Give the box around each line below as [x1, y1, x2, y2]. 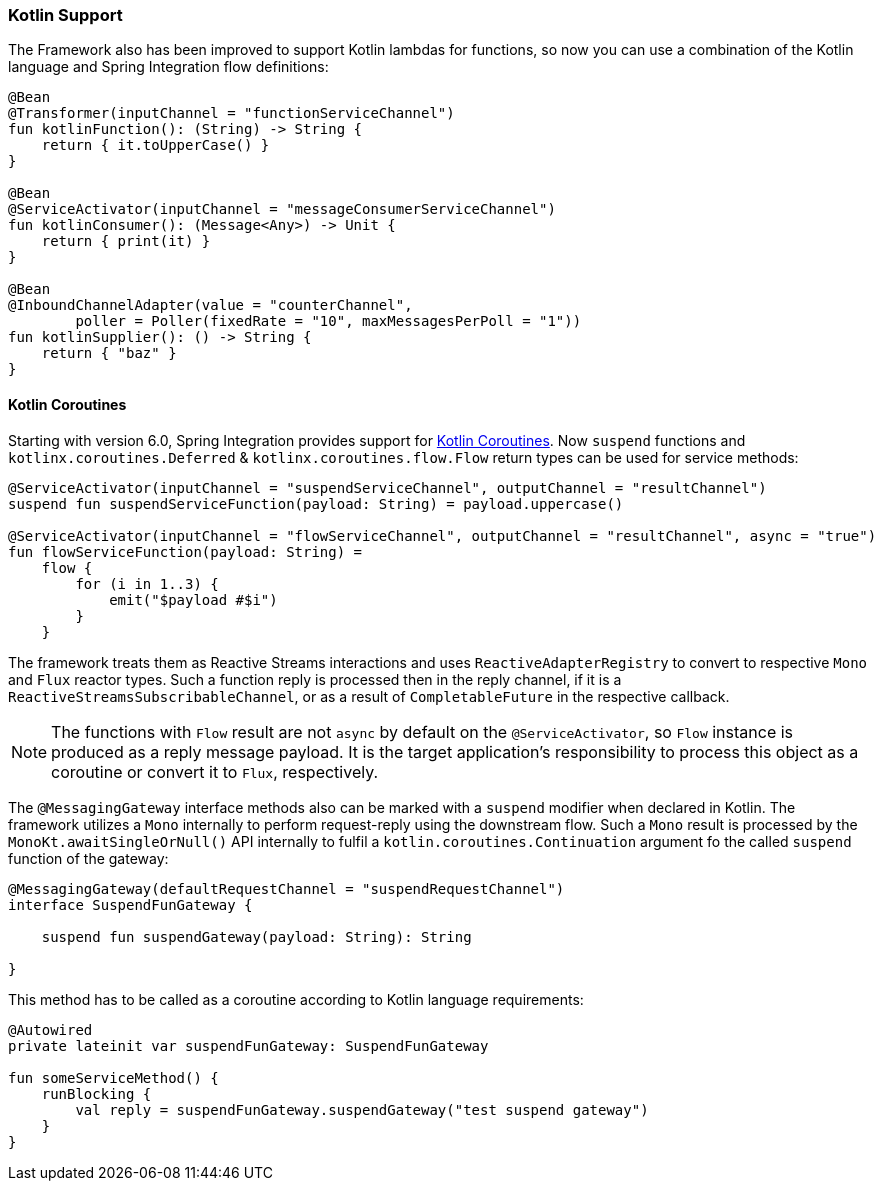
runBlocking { [41, 1085, 152, 1102]
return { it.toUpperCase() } [41, 137, 270, 154]
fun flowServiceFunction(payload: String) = [8, 543, 363, 560]
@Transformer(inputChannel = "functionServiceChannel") [8, 105, 455, 122]
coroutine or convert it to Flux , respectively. [51, 761, 379, 782]
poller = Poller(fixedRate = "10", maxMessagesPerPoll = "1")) [75, 313, 582, 330]
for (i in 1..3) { [75, 575, 219, 592]
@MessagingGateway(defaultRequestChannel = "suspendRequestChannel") [8, 880, 565, 897]
